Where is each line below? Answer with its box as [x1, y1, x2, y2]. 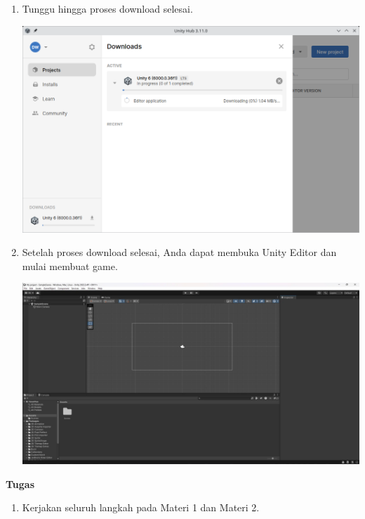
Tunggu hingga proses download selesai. [22, 1, 193, 15]
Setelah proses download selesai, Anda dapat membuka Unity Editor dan [22, 245, 337, 259]
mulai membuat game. [22, 258, 118, 273]
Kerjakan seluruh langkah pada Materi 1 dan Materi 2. [22, 500, 260, 515]
